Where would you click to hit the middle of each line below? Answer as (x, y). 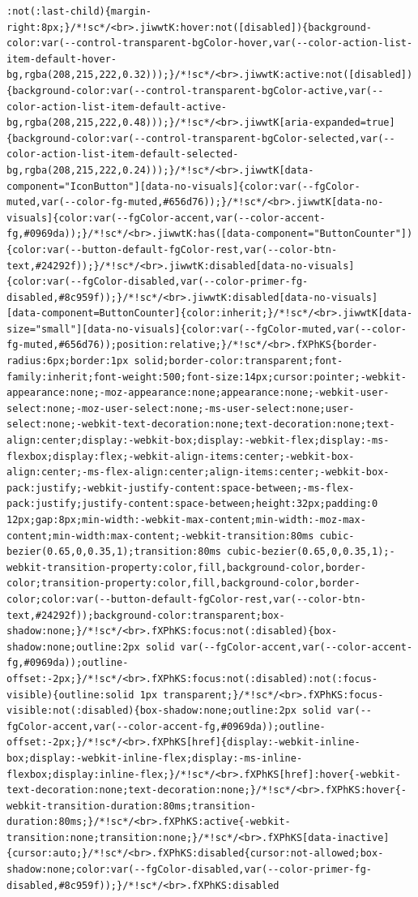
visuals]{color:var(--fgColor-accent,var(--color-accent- (166, 218)
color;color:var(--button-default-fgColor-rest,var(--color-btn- (186, 599)
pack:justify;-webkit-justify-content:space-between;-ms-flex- (181, 488)
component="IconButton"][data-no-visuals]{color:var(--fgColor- (183, 186)
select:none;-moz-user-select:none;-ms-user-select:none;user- (181, 408)
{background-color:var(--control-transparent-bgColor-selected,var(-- (201, 138)
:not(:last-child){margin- (79, 11)
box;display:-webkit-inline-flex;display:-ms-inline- (155, 758)
